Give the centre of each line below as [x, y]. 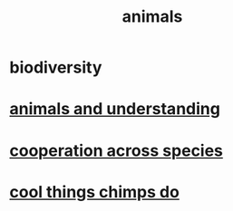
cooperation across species [116, 150]
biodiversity [56, 67]
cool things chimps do [94, 192]
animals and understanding [115, 109]
